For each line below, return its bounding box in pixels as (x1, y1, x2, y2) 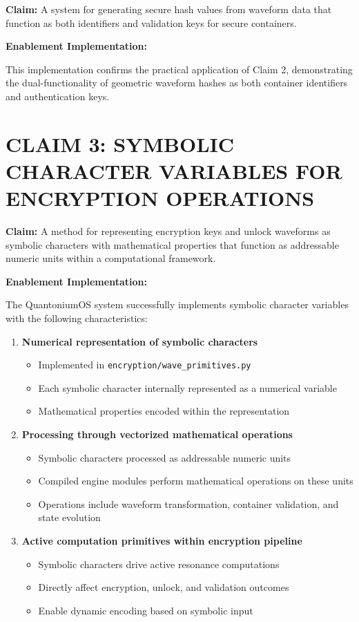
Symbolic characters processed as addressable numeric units (38, 450, 291, 464)
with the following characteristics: (6, 311, 148, 326)
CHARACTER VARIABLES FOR (6, 156, 342, 185)
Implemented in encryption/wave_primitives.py (38, 357, 251, 372)
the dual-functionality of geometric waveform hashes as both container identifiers (6, 75, 348, 90)
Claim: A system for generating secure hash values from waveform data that (6, 2, 332, 16)
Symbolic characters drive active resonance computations (38, 556, 280, 571)
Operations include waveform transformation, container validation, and (38, 496, 339, 511)
